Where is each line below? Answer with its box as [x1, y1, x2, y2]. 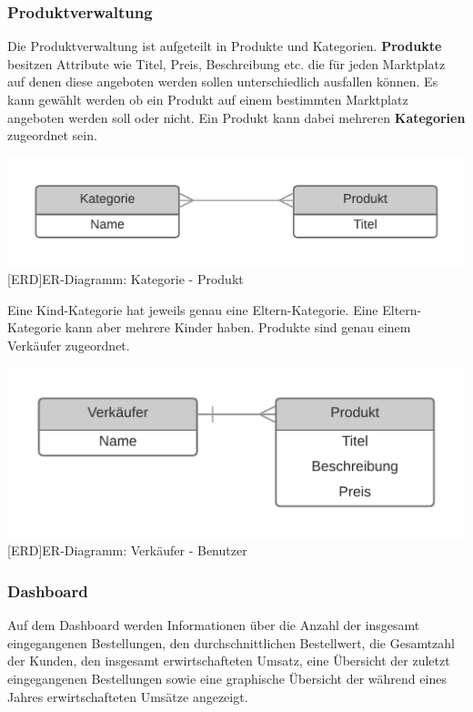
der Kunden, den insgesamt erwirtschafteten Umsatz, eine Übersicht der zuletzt [7, 651, 450, 670]
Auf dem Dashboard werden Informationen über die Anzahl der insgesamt [7, 615, 420, 635]
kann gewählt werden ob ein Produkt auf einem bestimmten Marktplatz [7, 90, 408, 108]
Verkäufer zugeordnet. [7, 335, 130, 354]
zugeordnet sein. [7, 126, 97, 145]
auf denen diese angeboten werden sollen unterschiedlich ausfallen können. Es [7, 72, 438, 91]
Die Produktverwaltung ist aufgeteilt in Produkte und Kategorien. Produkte [7, 36, 442, 56]
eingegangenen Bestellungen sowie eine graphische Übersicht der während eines [7, 669, 447, 688]
